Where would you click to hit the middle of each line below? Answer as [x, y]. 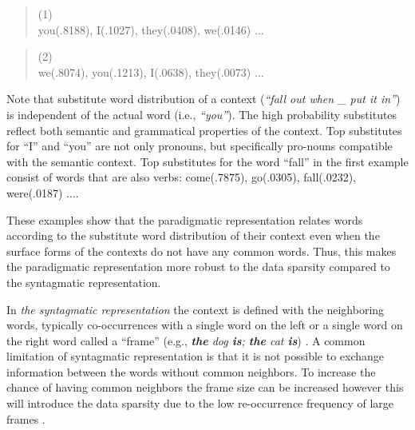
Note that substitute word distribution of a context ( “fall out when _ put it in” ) [204, 99]
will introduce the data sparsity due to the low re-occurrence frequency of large [200, 403]
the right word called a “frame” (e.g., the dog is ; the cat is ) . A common [186, 340]
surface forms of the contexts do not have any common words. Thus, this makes [202, 251]
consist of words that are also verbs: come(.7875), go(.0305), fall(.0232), [181, 177]
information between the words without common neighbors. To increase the [191, 371]
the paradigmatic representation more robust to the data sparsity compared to [198, 267]
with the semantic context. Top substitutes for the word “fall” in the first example [207, 161]
